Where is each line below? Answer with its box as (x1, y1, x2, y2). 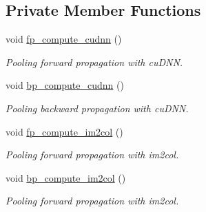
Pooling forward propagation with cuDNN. (6, 54, 183, 69)
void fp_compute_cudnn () (6, 32, 122, 46)
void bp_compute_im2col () (6, 170, 126, 184)
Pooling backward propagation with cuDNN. (6, 100, 189, 115)
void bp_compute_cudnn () (6, 78, 124, 92)
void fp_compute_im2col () (6, 124, 123, 138)
